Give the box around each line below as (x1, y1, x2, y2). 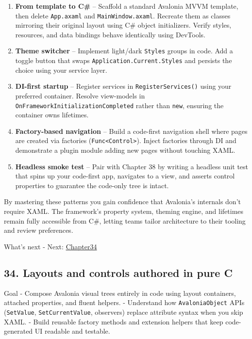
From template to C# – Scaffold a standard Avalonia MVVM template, (15, 1, 238, 11)
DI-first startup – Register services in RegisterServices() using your (15, 81, 232, 91)
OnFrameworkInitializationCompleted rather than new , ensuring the (15, 100, 224, 110)
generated (4, 326, 33, 336)
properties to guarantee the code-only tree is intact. (15, 180, 169, 190)
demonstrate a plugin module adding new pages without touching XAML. (15, 145, 235, 155)
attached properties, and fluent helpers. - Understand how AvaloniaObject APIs (4, 297, 245, 307)
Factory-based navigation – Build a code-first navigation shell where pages (15, 126, 248, 136)
